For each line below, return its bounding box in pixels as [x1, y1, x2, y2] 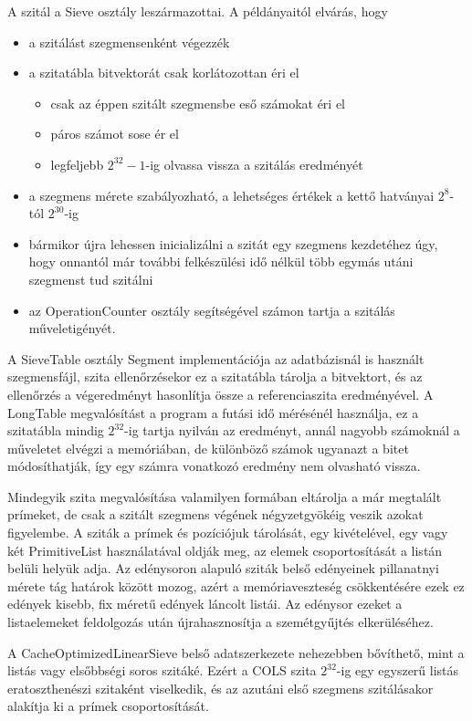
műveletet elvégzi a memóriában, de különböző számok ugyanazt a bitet [7, 438, 409, 457]
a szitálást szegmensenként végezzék [28, 32, 230, 51]
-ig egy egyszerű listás [336, 661, 459, 680]
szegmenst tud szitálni [28, 269, 153, 288]
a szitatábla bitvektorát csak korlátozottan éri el [28, 63, 299, 82]
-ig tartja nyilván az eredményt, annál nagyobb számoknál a [124, 421, 460, 440]
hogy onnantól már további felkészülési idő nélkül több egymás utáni [28, 252, 414, 271]
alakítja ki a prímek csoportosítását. [7, 696, 209, 716]
